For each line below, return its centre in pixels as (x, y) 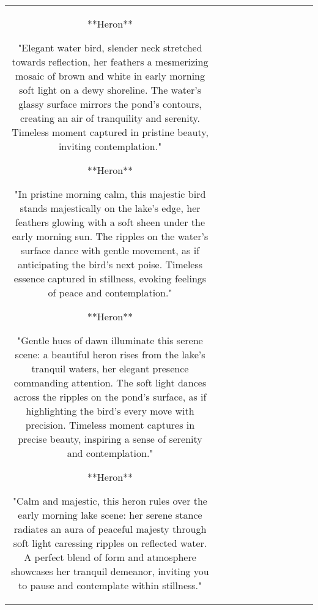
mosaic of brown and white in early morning (110, 76)
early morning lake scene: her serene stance (110, 515)
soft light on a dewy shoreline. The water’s (110, 90)
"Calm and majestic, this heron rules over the (110, 501)
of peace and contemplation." (110, 292)
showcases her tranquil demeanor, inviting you (110, 571)
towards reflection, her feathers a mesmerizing (110, 62)
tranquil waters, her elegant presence (110, 368)
